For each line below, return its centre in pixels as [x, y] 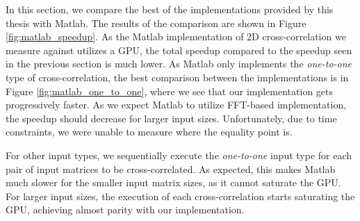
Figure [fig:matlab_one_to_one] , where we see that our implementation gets [170, 91]
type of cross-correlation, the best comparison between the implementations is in [177, 77]
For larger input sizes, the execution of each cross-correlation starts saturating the [180, 196]
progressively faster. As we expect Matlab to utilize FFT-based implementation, [176, 105]
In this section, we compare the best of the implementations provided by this [170, 9]
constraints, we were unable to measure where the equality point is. [149, 132]
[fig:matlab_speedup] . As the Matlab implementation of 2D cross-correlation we [176, 36]
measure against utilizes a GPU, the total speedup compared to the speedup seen [179, 50]
